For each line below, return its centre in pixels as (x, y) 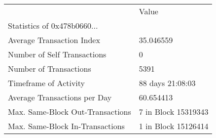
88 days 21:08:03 (167, 83)
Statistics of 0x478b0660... (53, 25)
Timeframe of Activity (47, 83)
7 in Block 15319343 (174, 112)
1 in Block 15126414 (174, 126)
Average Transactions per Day (60, 97)
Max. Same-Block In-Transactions (66, 126)
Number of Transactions (50, 69)
